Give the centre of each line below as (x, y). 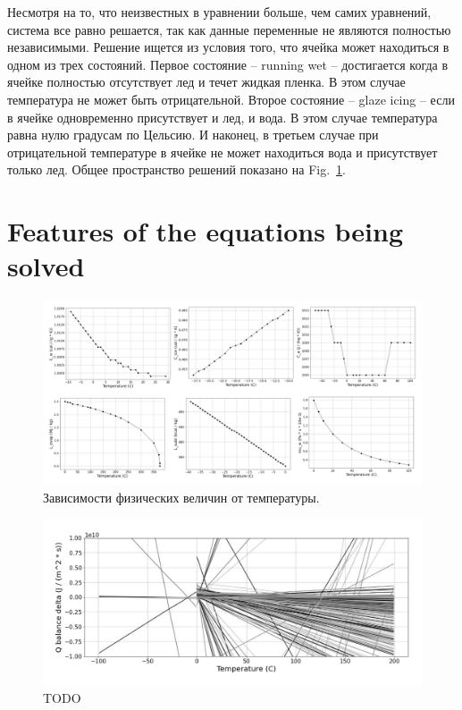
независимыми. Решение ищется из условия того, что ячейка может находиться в (228, 47)
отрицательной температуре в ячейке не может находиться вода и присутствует (223, 152)
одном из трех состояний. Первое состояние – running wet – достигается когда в (228, 64)
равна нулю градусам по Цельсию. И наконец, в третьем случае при (193, 135)
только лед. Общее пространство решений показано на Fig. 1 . (176, 169)
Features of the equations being (206, 231)
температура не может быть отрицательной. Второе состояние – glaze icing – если (231, 99)
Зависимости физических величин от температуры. (181, 498)
